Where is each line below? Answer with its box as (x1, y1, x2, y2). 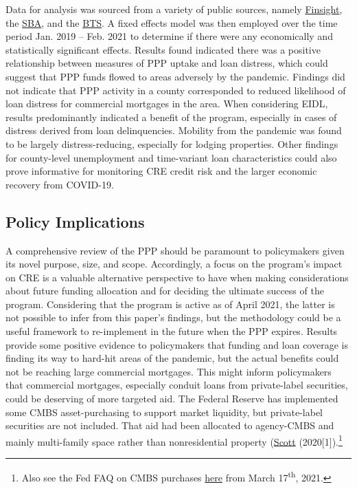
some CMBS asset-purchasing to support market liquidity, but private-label (5, 404, 323, 419)
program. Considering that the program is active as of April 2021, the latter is (5, 296, 335, 311)
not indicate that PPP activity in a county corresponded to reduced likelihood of (5, 83, 346, 97)
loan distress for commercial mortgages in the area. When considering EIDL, (5, 96, 328, 111)
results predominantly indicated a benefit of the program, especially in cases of (5, 109, 337, 124)
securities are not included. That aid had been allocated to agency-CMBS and (5, 418, 334, 433)
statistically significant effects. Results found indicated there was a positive (5, 42, 321, 56)
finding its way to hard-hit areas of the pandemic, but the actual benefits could (5, 351, 339, 365)
